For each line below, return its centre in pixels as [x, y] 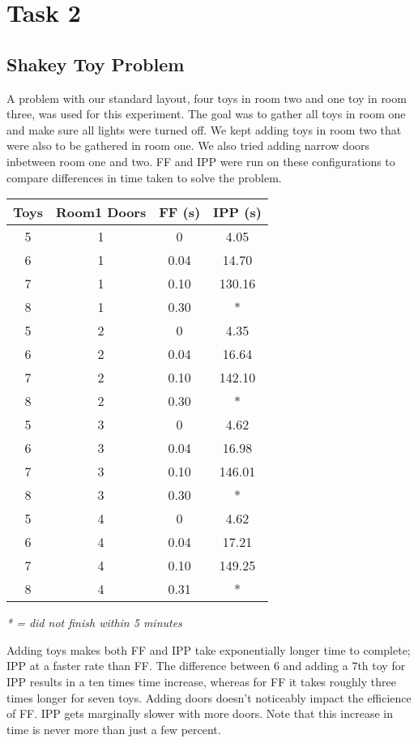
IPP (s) [237, 212]
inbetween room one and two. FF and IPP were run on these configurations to [201, 161]
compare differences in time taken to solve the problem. [144, 177]
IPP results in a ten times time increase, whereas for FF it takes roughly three [201, 681]
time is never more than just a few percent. [114, 729]
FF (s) [180, 212]
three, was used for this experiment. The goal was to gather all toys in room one [206, 114]
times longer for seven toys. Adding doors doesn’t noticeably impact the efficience [209, 697]
